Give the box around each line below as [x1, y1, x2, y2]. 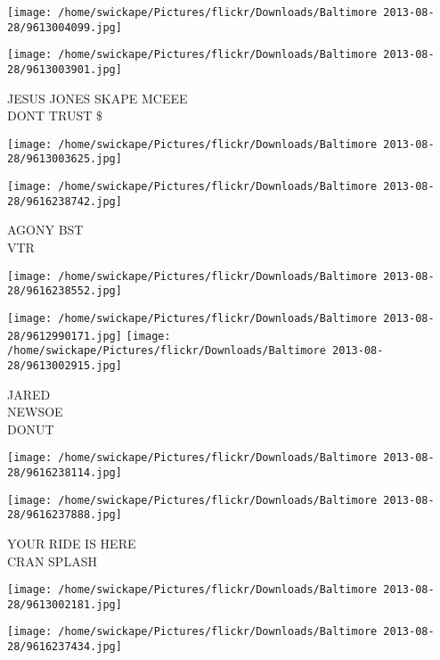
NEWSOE [7, 402, 63, 421]
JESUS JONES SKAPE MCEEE [7, 88, 188, 107]
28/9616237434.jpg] [7, 640, 122, 654]
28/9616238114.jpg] [7, 466, 122, 479]
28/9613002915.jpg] [7, 359, 122, 372]
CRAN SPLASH [7, 551, 97, 570]
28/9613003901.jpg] [7, 62, 122, 76]
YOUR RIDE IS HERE [7, 533, 136, 552]
